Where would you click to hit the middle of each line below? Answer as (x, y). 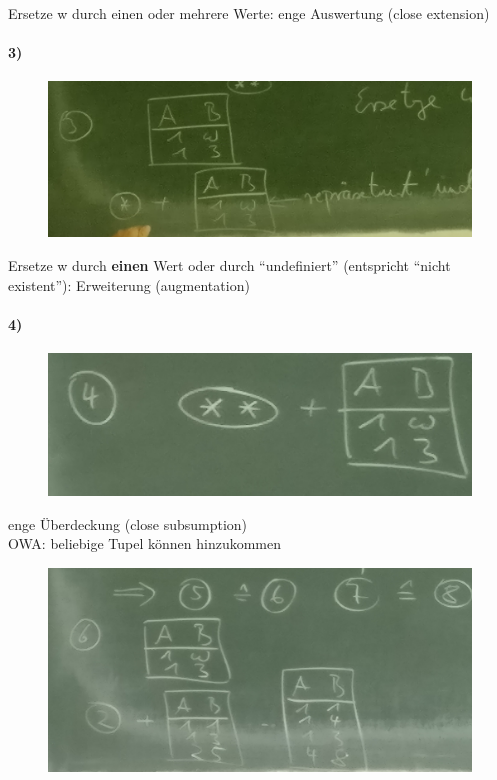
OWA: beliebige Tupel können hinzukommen (145, 543)
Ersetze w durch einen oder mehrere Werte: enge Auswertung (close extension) (249, 13)
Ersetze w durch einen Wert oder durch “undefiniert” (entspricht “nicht (229, 265)
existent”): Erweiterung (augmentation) (129, 284)
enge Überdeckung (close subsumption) (128, 523)
